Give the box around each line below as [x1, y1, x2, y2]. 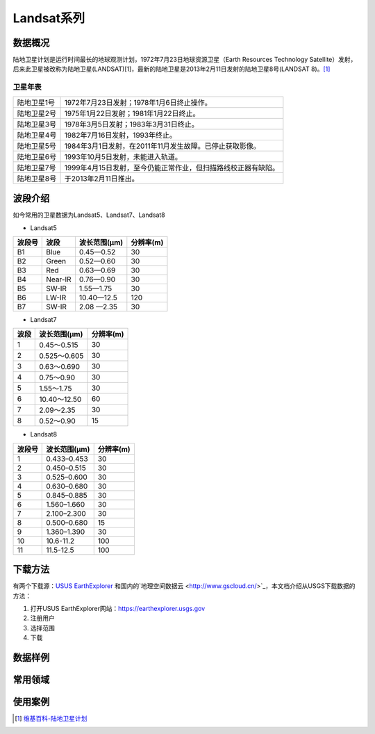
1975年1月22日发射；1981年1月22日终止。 [64, 108, 200, 118]
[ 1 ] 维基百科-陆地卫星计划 [15, 715, 87, 723]
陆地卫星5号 [17, 141, 57, 151]
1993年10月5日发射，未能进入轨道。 [64, 152, 182, 161]
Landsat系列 [12, 10, 85, 26]
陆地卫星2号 [17, 108, 57, 118]
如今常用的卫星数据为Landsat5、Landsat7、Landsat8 [12, 211, 166, 219]
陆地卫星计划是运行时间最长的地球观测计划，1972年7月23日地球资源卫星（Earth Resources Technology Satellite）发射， [12, 56, 357, 64]
